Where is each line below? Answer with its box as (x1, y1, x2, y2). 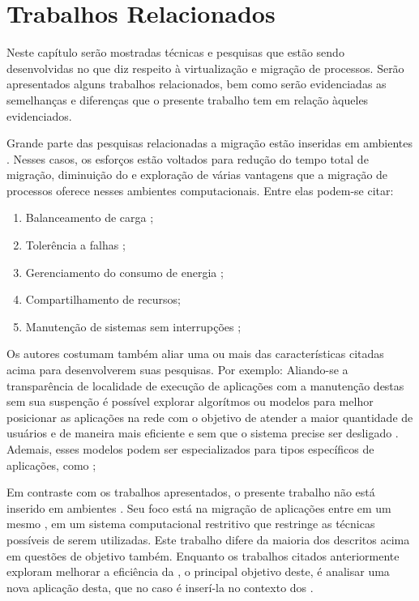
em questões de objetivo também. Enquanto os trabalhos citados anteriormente (6, 547, 400, 564)
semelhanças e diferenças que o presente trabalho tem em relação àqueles (6, 91, 369, 108)
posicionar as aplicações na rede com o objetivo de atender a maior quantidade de (6, 408, 413, 425)
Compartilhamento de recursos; (25, 291, 182, 308)
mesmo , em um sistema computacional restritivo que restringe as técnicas (6, 515, 375, 532)
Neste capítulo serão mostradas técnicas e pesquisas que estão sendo (6, 44, 344, 61)
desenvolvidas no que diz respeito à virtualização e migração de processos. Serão (6, 59, 404, 76)
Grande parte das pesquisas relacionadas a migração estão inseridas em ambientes (6, 134, 413, 151)
